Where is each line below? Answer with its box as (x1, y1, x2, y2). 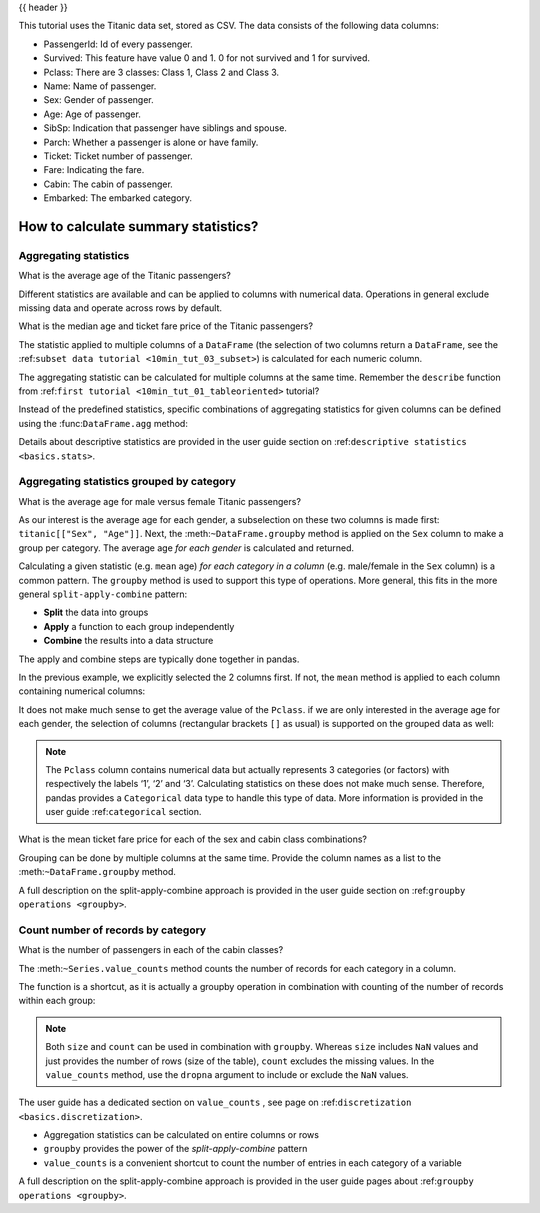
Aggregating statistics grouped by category (18, 475, 237, 489)
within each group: (18, 995, 96, 1007)
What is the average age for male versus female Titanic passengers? (18, 495, 302, 507)
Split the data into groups (43, 606, 149, 619)
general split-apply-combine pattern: (18, 588, 188, 600)
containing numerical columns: (18, 685, 146, 697)
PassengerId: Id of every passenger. (43, 38, 194, 50)
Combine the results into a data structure (43, 635, 214, 647)
